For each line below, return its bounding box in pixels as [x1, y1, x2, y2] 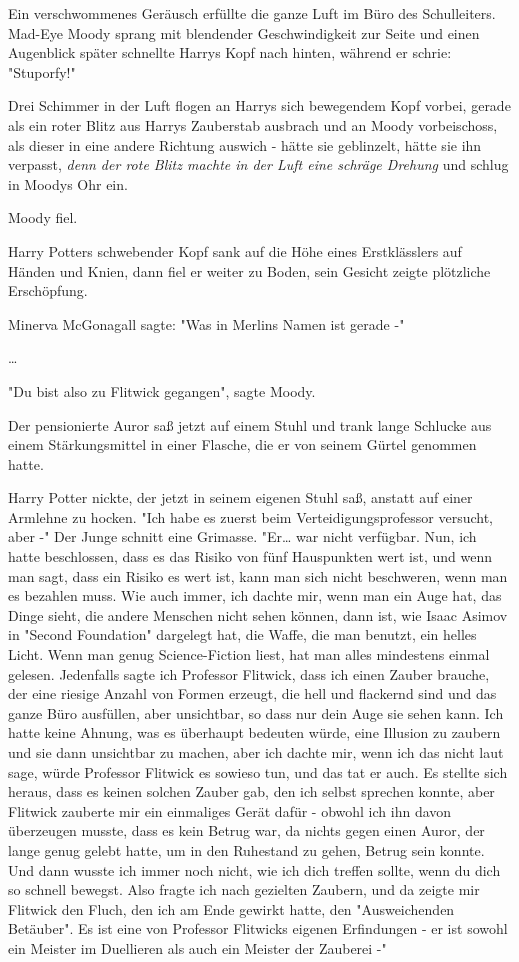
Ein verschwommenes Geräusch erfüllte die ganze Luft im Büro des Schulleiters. [8, 3, 496, 23]
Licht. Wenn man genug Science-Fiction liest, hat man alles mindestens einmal [8, 644, 490, 665]
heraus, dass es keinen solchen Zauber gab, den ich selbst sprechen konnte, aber [8, 781, 495, 802]
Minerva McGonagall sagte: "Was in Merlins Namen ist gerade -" [8, 313, 405, 334]
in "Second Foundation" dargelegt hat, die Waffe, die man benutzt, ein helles [8, 624, 477, 645]
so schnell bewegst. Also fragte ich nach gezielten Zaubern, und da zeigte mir [8, 879, 480, 900]
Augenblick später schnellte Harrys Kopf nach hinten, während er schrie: [8, 42, 452, 63]
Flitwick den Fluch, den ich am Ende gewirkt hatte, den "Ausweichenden [8, 898, 455, 919]
